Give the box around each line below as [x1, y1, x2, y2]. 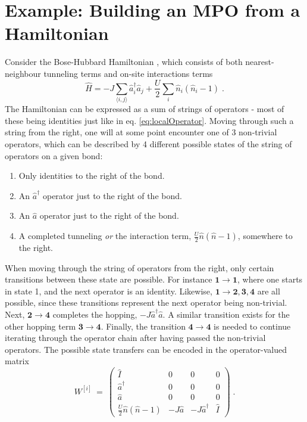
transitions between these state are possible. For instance [5, 273, 212, 286]
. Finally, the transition [101, 319, 186, 332]
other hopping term [5, 319, 76, 332]
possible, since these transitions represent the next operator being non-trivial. [5, 296, 287, 309]
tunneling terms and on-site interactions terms [43, 67, 213, 79]
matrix [5, 355, 29, 367]
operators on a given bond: [5, 149, 103, 162]
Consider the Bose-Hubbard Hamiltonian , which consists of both [5, 55, 243, 68]
